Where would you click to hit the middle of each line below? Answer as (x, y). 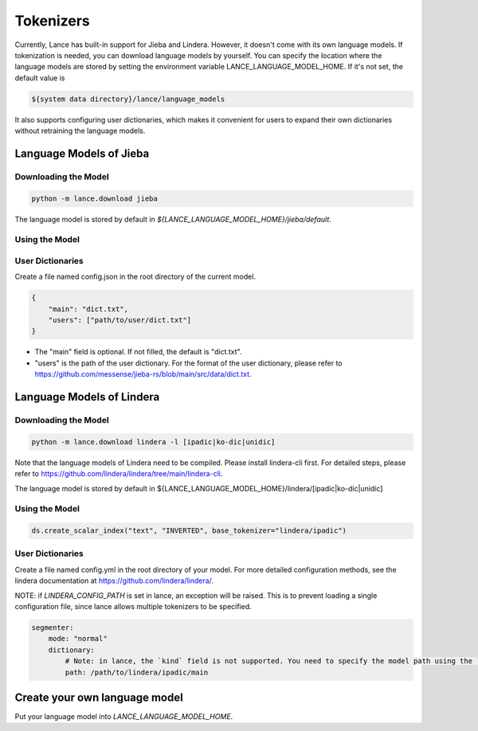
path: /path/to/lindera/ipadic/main (137, 672)
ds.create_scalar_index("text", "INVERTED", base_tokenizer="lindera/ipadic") (189, 531)
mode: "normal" (78, 639)
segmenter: (53, 628)
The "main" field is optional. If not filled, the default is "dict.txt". (138, 352)
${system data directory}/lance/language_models (128, 99)
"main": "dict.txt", (88, 309)
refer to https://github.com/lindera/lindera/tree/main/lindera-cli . (119, 474)
